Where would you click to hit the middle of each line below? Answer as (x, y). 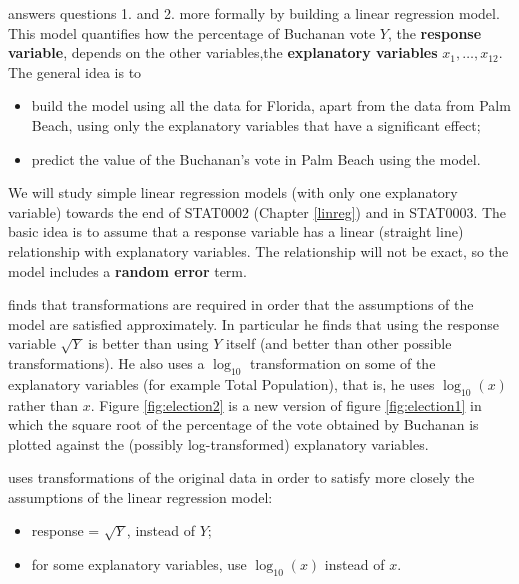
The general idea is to (75, 71)
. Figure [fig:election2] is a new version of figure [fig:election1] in (286, 404)
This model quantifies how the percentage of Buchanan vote (192, 32)
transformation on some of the (343, 362)
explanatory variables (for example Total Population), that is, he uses (221, 383)
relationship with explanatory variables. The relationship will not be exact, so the (258, 250)
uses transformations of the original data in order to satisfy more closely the (241, 477)
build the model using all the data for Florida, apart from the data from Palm (271, 105)
